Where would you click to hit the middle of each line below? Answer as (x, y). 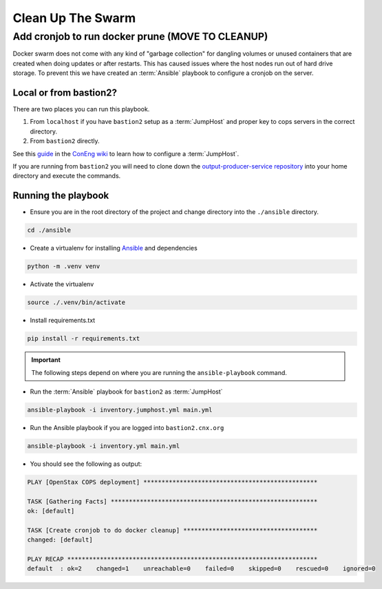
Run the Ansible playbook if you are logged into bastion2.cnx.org (127, 427)
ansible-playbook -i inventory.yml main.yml (104, 446)
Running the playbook (61, 196)
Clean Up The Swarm (74, 18)
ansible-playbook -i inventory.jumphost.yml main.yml (120, 410)
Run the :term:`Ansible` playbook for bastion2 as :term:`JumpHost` (126, 392)
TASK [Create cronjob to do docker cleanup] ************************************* (172, 530)
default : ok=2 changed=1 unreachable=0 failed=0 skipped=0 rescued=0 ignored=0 (201, 569)
